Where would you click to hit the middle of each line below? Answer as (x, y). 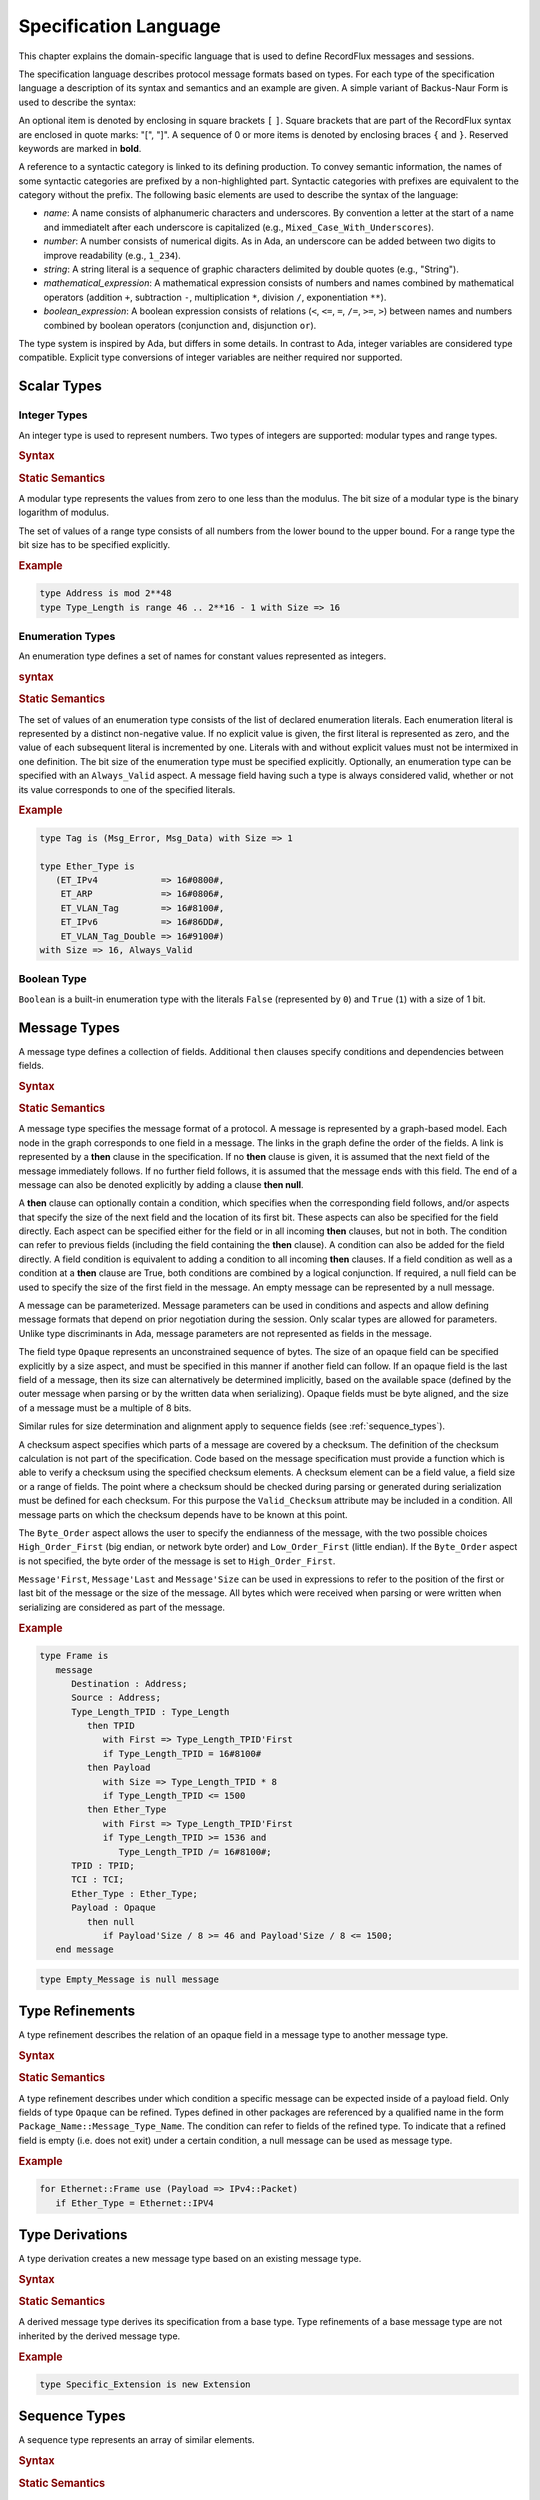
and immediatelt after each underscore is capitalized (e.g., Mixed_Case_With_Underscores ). (239, 227)
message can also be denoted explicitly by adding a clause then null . (161, 1184)
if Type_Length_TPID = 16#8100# (182, 1753)
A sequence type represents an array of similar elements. (136, 2440)
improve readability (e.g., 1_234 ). (112, 255)
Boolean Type (52, 979)
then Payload (118, 1768)
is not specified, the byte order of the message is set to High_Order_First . (177, 1561)
